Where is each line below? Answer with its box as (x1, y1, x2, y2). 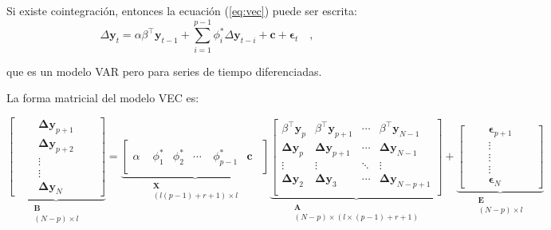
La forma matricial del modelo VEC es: (6, 89, 199, 106)
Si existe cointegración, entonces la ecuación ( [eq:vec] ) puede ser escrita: (6, 2, 357, 18)
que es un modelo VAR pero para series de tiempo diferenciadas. (6, 62, 322, 79)
